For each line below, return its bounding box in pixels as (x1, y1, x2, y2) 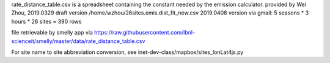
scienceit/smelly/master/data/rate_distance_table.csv (11, 37, 145, 45)
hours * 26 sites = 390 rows (11, 18, 82, 25)
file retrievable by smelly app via (11, 29, 93, 36)
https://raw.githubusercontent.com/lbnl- (94, 29, 196, 36)
